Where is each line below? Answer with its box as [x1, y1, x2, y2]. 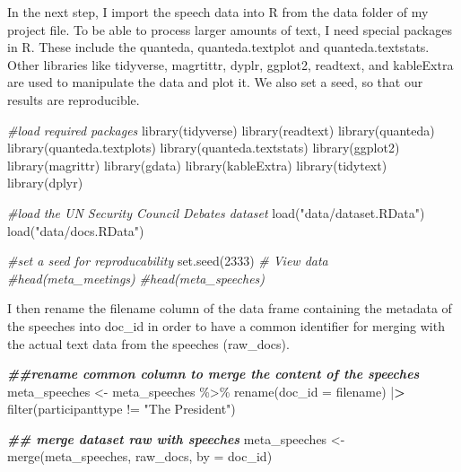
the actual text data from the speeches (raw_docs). [7, 334, 290, 353]
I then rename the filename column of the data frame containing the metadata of [7, 299, 452, 318]
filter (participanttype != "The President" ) [7, 399, 236, 418]
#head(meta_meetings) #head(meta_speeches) [7, 268, 265, 287]
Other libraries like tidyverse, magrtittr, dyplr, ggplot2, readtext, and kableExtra [7, 55, 454, 74]
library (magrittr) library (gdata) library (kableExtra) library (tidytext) [7, 155, 387, 174]
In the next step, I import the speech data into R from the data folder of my [7, 3, 429, 21]
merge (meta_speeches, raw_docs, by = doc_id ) [7, 447, 273, 466]
